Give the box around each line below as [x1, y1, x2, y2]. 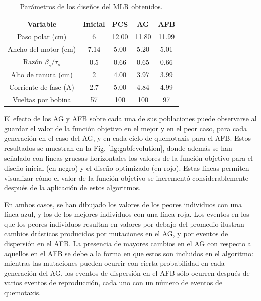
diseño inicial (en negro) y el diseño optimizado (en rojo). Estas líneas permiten [4, 162, 249, 173]
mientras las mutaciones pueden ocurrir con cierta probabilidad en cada [4, 258, 225, 268]
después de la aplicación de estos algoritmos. [4, 182, 141, 193]
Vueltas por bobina [12, 94, 71, 104]
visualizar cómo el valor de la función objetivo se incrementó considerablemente [4, 172, 249, 183]
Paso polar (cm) [17, 31, 67, 42]
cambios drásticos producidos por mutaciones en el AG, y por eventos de [4, 228, 228, 239]
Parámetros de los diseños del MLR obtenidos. [20, 1, 163, 11]
